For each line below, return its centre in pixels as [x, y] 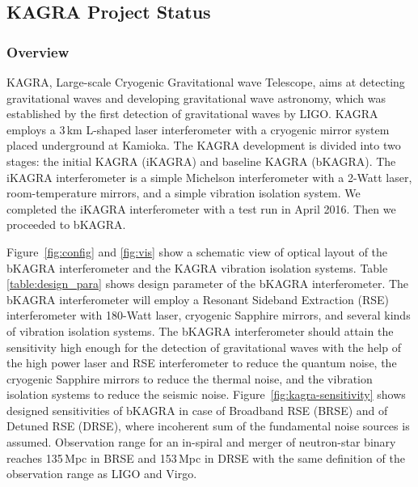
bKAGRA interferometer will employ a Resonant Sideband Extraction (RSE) [198, 299]
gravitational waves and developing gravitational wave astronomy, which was [196, 97]
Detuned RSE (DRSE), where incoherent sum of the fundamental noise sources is [208, 426]
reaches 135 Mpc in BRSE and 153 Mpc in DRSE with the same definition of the [206, 457]
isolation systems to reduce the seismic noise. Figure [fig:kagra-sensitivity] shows [206, 394]
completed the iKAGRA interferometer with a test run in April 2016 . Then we [201, 208]
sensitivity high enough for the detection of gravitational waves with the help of [204, 347]
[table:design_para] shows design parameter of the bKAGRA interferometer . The [208, 284]
